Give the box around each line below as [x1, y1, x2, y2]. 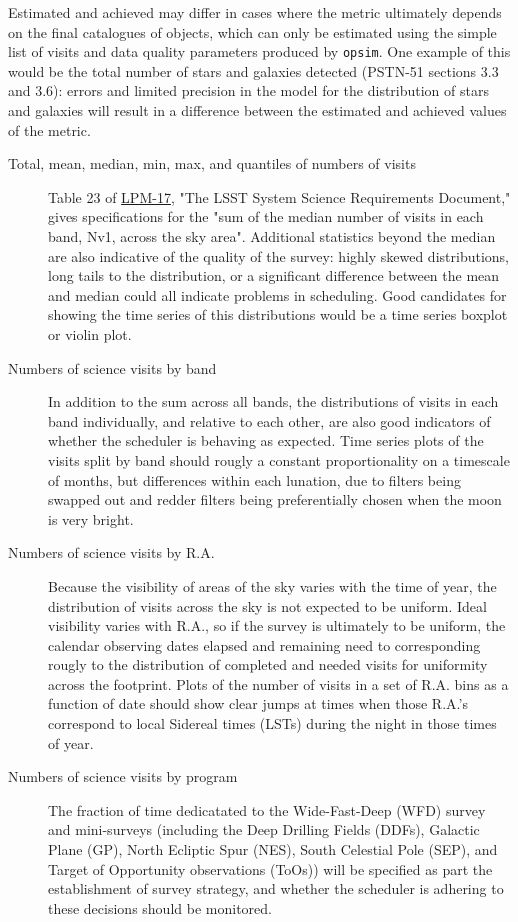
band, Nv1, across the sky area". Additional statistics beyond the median [48, 226, 496, 246]
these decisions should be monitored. [48, 897, 272, 918]
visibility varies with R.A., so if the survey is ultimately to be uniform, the [48, 615, 506, 636]
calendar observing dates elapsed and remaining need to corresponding [48, 634, 481, 655]
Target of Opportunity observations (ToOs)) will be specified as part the [48, 858, 493, 879]
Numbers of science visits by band [8, 357, 217, 378]
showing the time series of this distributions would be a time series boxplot [48, 304, 508, 325]
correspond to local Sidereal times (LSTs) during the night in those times [48, 713, 497, 734]
